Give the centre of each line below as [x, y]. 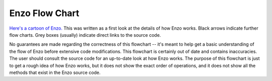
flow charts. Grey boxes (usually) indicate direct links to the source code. [85, 35]
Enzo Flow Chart [44, 13]
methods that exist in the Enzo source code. [55, 72]
